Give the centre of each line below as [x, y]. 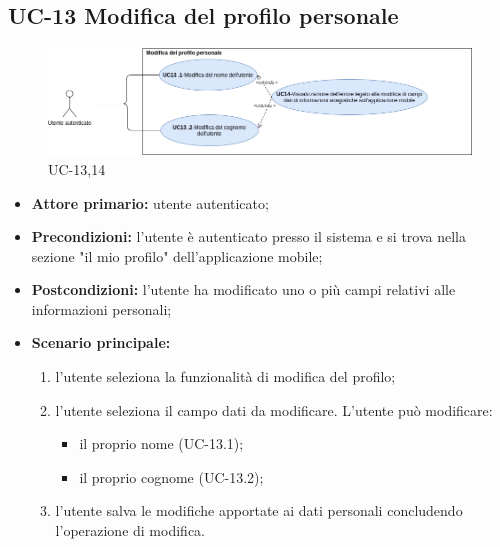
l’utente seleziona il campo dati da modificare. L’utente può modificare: [274, 409]
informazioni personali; [101, 308]
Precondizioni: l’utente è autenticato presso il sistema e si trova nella [249, 236]
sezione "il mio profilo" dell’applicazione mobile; [177, 255]
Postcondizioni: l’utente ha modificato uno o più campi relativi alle [243, 289]
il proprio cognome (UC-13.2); [171, 476]
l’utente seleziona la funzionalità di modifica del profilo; [225, 376]
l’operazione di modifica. [130, 530]
